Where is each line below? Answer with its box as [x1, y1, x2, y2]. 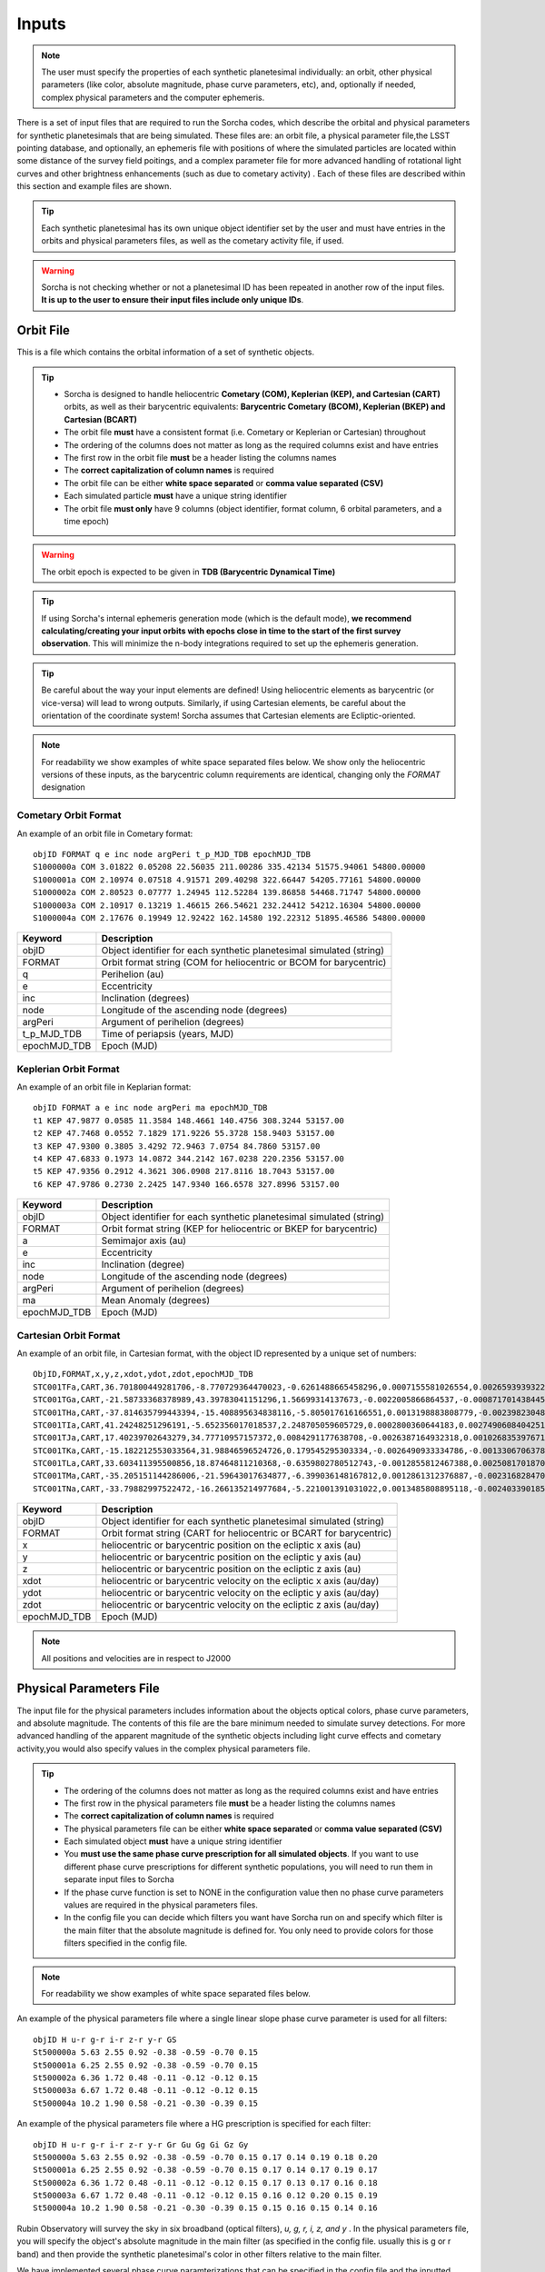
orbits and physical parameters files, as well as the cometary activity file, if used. [41, 235, 344, 246]
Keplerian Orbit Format [16, 1062, 120, 1075]
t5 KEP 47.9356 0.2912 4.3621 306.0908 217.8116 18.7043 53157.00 [33, 1166, 335, 1177]
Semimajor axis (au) [101, 1234, 186, 1247]
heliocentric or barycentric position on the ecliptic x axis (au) [101, 1539, 362, 1551]
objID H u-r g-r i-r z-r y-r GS [33, 2034, 177, 2045]
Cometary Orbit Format [16, 809, 122, 822]
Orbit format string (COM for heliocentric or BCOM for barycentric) [101, 956, 387, 969]
